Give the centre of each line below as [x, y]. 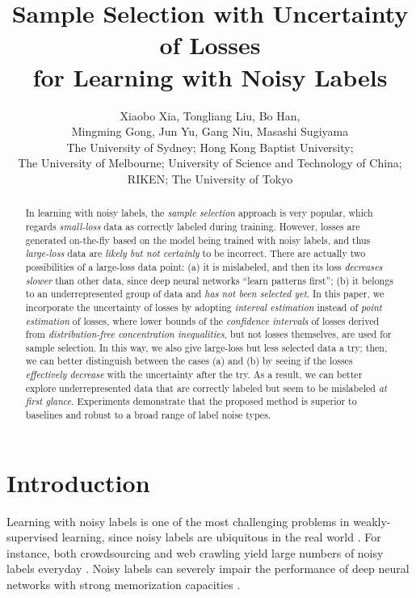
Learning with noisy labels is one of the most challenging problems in [178, 521]
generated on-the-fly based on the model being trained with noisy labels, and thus [198, 240]
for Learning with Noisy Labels [210, 76]
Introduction [78, 482]
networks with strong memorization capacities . [124, 585]
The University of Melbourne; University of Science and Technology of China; [210, 163]
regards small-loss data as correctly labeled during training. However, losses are [193, 226]
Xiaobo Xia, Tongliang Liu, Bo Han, [210, 115]
